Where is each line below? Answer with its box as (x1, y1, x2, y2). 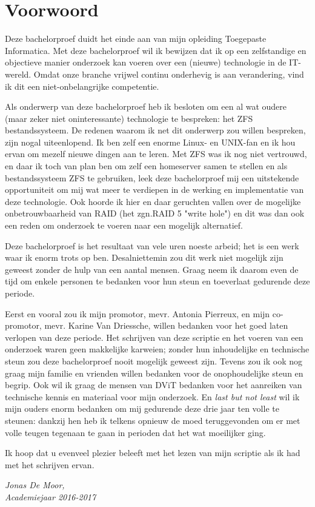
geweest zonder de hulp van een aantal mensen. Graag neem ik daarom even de (5, 263, 299, 275)
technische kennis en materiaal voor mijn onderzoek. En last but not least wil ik (5, 390, 300, 403)
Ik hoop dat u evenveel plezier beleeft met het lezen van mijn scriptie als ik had (5, 446, 300, 459)
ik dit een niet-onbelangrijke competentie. (5, 79, 159, 92)
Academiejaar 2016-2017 (5, 490, 96, 503)
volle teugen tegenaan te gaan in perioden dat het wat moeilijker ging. (5, 426, 266, 438)
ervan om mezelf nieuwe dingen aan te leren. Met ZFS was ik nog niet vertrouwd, (5, 147, 307, 160)
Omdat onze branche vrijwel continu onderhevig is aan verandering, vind (33, 67, 304, 80)
